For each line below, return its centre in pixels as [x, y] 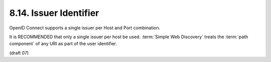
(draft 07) [19, 53]
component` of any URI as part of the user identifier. [63, 44]
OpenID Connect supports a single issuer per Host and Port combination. [85, 28]
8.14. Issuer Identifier [54, 13]
